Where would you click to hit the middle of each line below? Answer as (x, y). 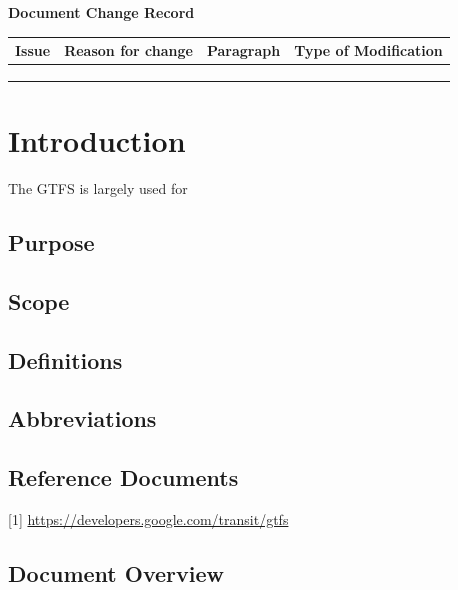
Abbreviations (82, 418)
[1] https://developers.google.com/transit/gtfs (148, 518)
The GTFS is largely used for (98, 188)
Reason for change (128, 50)
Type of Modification (368, 50)
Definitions (65, 359)
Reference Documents (123, 477)
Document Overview (116, 572)
